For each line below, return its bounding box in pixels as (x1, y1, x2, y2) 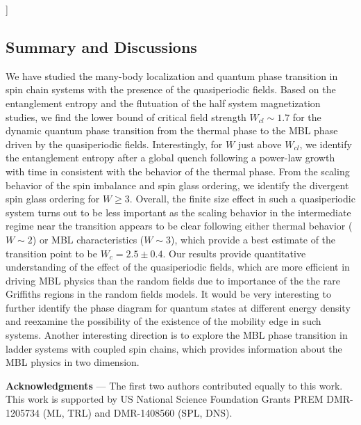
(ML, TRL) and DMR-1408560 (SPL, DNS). (42, 406, 233, 420)
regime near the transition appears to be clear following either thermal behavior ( (6, 218, 353, 233)
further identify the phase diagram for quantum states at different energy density (6, 300, 351, 314)
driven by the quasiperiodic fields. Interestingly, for (6, 136, 223, 151)
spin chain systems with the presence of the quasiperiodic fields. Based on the (6, 82, 336, 97)
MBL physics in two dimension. (6, 355, 140, 369)
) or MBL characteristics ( (32, 232, 144, 246)
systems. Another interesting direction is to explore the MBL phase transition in (6, 328, 348, 342)
